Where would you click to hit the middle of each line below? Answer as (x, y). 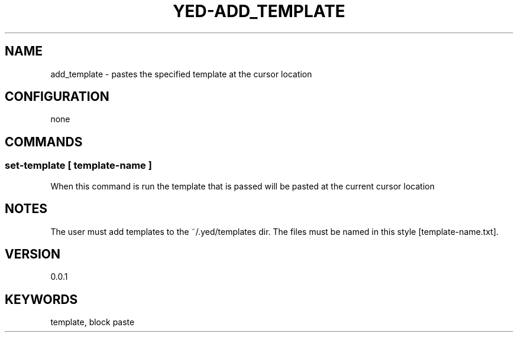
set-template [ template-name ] (78, 166)
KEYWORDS (41, 299)
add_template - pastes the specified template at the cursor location (181, 74)
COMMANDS (44, 142)
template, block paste (93, 322)
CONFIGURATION (57, 97)
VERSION (33, 254)
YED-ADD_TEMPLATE (259, 11)
